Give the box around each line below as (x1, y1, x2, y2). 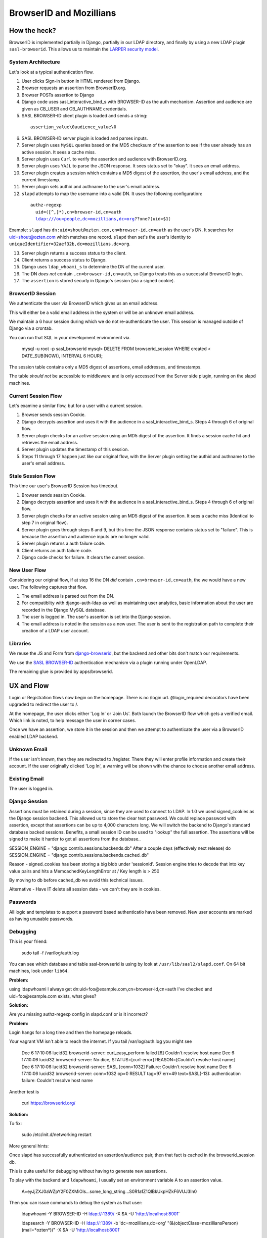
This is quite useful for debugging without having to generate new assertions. (9, 1168, 167, 1174)
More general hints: (9, 1143, 49, 1149)
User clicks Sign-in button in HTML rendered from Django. (21, 78, 140, 84)
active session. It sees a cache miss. (21, 149, 96, 155)
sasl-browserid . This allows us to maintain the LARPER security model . (9, 46, 159, 52)
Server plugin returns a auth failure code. (21, 540, 106, 547)
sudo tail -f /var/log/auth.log (21, 950, 79, 956)
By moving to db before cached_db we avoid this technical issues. (9, 877, 144, 883)
